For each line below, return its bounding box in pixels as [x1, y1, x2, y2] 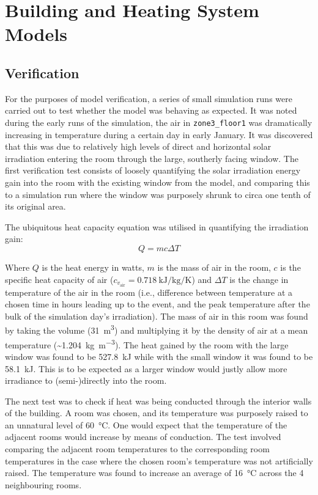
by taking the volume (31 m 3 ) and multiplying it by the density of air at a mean [5, 322, 308, 337]
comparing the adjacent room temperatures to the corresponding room [5, 442, 270, 455]
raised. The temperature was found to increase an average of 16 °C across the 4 [5, 466, 304, 479]
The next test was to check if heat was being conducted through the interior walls [5, 394, 312, 407]
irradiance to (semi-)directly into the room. [5, 374, 167, 387]
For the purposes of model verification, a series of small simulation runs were [5, 92, 292, 105]
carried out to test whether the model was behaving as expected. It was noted [5, 104, 297, 117]
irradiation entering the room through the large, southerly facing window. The [5, 152, 298, 164]
